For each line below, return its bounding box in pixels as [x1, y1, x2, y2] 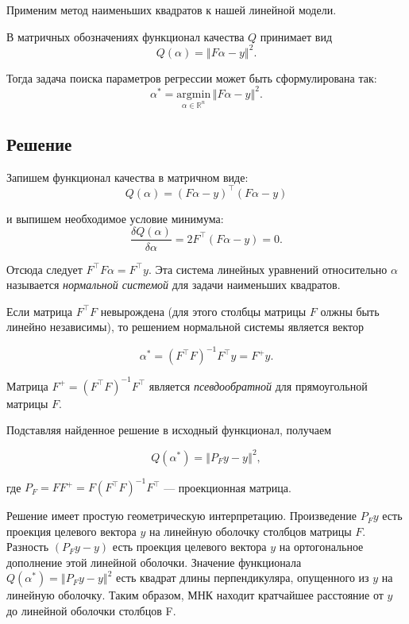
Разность [6, 538, 49, 555]
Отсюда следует [6, 260, 83, 277]
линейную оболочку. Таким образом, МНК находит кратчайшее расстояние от [6, 587, 384, 603]
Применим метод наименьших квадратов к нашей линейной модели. [6, 2, 337, 17]
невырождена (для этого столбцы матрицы [100, 302, 307, 319]
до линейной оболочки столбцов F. [6, 603, 176, 619]
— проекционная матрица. [164, 479, 291, 495]
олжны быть [320, 302, 380, 319]
